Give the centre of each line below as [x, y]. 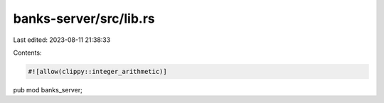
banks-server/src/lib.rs [84, 18]
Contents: [27, 53]
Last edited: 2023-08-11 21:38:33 [62, 40]
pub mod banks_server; [48, 90]
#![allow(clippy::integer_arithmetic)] [97, 71]
